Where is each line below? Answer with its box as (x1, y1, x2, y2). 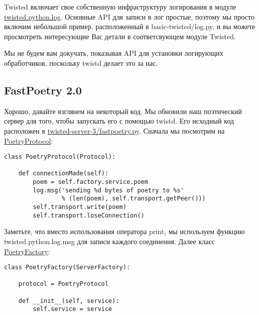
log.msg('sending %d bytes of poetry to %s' (33, 186, 184, 194)
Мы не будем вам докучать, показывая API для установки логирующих (4, 48, 223, 58)
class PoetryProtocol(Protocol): (4, 153, 116, 161)
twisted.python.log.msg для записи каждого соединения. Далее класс (4, 236, 215, 246)
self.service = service (33, 305, 112, 313)
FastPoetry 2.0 (4, 82, 82, 97)
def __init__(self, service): (18, 297, 120, 304)
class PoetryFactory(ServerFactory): (4, 264, 130, 271)
